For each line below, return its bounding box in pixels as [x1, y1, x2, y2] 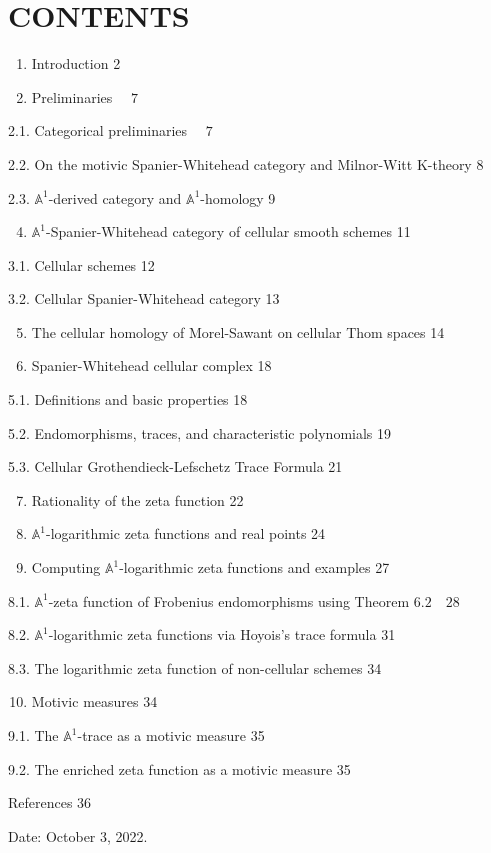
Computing [31, 557, 101, 578]
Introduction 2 [31, 53, 121, 74]
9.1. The [8, 725, 59, 745]
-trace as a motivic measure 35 [77, 725, 265, 745]
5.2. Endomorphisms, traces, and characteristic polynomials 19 [8, 422, 392, 443]
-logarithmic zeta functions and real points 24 [46, 523, 326, 544]
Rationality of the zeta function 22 [31, 489, 244, 510]
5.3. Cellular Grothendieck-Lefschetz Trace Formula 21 [8, 456, 343, 477]
